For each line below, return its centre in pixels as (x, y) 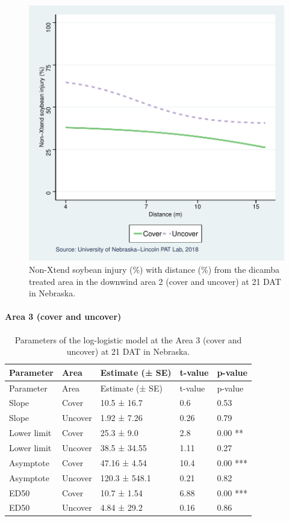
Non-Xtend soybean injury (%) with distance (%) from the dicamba (154, 269)
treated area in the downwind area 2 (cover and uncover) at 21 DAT (155, 281)
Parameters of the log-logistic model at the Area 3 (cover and (128, 339)
